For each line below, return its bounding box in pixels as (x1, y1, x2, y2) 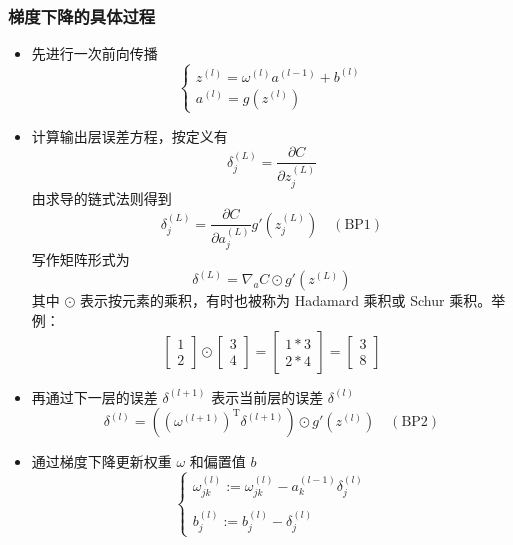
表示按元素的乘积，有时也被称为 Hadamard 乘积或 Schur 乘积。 (80, 290, 492, 311)
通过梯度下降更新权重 (31, 451, 172, 472)
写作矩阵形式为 (31, 249, 130, 270)
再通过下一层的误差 (31, 386, 158, 407)
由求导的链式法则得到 (31, 187, 172, 208)
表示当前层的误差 (211, 386, 324, 407)
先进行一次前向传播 (31, 43, 158, 64)
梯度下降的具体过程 (8, 3, 156, 28)
